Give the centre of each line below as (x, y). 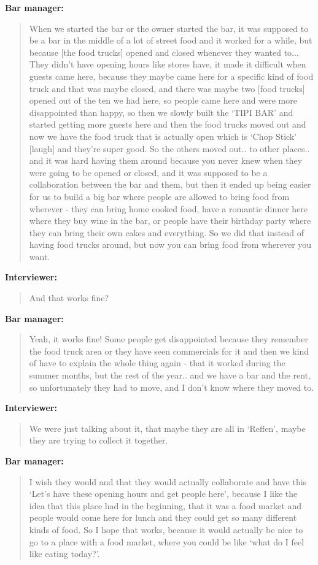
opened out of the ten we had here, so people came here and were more (163, 100)
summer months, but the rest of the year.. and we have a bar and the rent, (170, 375)
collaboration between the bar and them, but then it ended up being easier (170, 184)
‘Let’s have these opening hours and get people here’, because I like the (163, 494)
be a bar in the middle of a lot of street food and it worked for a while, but (171, 40)
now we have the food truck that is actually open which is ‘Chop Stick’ (163, 136)
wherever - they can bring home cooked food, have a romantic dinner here (169, 208)
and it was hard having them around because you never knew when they (166, 160)
